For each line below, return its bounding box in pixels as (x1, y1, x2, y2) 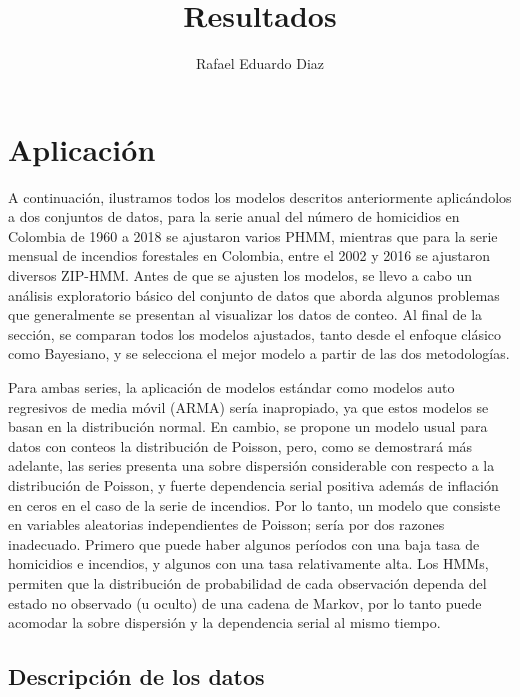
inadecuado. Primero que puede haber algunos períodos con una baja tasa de (8, 533, 480, 554)
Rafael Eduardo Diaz (195, 53, 325, 74)
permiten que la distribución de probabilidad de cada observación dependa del (8, 572, 487, 593)
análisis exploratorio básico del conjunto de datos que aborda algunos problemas (8, 284, 500, 305)
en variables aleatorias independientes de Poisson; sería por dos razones (8, 514, 445, 535)
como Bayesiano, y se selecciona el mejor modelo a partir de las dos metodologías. (8, 343, 510, 364)
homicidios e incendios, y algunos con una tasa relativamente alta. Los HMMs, (8, 553, 489, 574)
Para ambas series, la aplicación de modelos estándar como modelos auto (8, 377, 455, 397)
